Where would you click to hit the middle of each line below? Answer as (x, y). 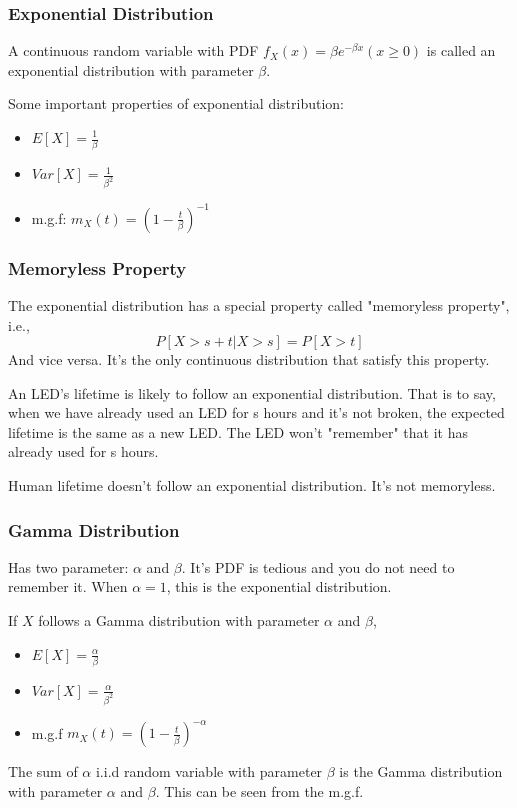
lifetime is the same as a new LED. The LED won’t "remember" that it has (238, 431)
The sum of (43, 771)
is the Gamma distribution (421, 771)
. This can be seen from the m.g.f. (259, 790)
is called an (461, 50)
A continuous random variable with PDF (133, 50)
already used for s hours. (83, 451)
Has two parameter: (68, 566)
